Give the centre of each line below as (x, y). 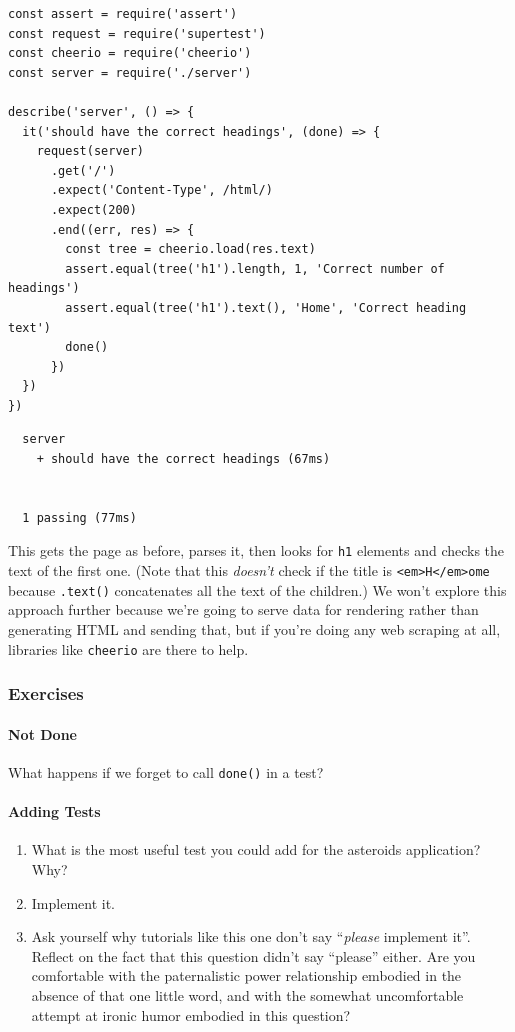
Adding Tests (54, 811)
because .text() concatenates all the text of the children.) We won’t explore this (257, 589)
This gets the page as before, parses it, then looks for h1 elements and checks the (256, 550)
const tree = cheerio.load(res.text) (190, 249)
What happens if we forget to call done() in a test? (166, 771)
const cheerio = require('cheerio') (130, 53)
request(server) (90, 151)
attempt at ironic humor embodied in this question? (191, 1014)
